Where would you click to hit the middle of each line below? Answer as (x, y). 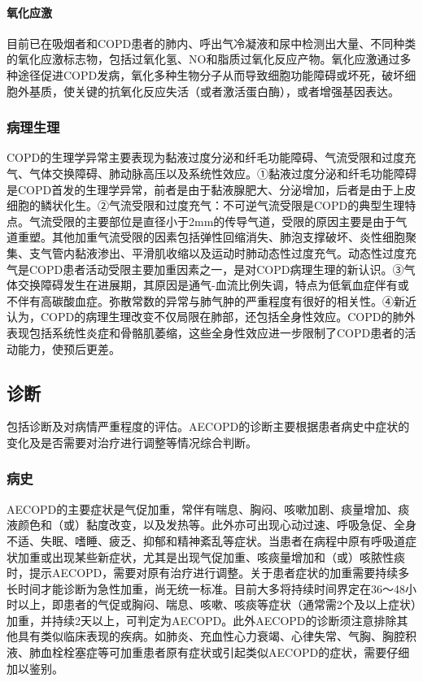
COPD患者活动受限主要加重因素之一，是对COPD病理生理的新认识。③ (216, 269)
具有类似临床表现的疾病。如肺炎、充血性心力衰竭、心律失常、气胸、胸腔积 (217, 636)
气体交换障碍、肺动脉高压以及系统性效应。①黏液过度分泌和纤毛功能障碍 (222, 173)
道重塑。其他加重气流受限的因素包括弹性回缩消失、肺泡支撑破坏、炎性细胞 (206, 237)
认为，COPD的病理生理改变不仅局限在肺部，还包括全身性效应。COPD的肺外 (211, 317)
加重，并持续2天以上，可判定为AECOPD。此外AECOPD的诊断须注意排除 (202, 620)
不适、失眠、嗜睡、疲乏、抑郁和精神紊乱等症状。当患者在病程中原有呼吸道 (206, 540)
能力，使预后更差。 (69, 348)
